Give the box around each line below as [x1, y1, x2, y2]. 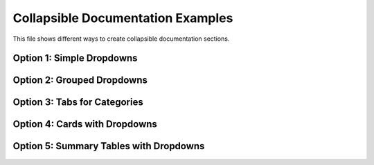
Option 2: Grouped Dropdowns [12, 75, 148, 86]
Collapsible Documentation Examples [12, 10, 233, 26]
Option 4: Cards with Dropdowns [12, 118, 157, 130]
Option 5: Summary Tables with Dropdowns [12, 140, 205, 152]
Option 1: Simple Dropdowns [12, 52, 138, 64]
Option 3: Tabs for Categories [12, 97, 143, 108]
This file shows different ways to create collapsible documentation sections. [12, 35, 230, 43]
